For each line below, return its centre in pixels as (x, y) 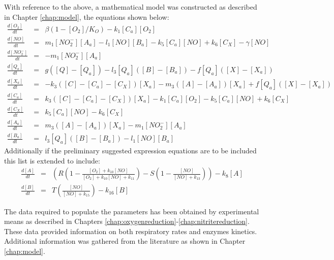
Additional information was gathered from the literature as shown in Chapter (125, 241)
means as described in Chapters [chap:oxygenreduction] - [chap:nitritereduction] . (127, 221)
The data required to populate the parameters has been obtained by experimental (132, 211)
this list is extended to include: (52, 160)
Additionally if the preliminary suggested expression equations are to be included (130, 151)
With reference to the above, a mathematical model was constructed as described (131, 7)
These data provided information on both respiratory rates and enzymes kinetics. (131, 231)
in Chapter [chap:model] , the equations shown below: (87, 17)
